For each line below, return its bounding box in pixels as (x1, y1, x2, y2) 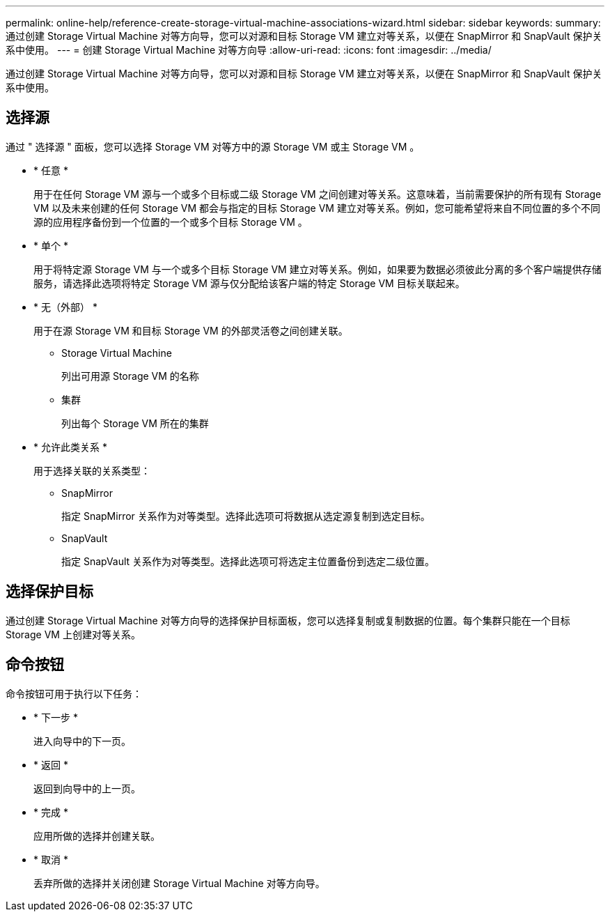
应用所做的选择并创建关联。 (33, 829, 160, 842)
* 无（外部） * (33, 300, 97, 313)
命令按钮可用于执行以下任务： (6, 687, 142, 700)
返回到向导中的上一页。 (33, 782, 141, 794)
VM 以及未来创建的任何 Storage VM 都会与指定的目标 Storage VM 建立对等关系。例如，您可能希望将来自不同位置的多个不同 (33, 201, 600, 214)
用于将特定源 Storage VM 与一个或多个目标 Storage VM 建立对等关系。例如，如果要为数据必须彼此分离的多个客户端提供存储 (33, 263, 602, 275)
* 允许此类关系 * (33, 440, 107, 453)
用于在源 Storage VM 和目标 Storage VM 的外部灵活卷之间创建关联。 (33, 324, 348, 337)
